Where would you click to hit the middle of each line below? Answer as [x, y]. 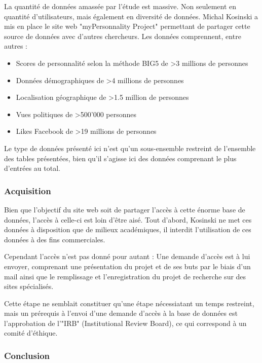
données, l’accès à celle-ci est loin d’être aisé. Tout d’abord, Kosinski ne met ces [128, 219]
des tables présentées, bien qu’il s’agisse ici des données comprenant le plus [120, 158]
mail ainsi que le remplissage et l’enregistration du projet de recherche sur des [125, 276]
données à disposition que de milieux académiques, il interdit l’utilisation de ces [128, 229]
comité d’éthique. [31, 333]
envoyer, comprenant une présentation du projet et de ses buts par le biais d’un [127, 266]
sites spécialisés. [29, 286]
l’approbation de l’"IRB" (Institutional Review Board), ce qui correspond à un [125, 323]
